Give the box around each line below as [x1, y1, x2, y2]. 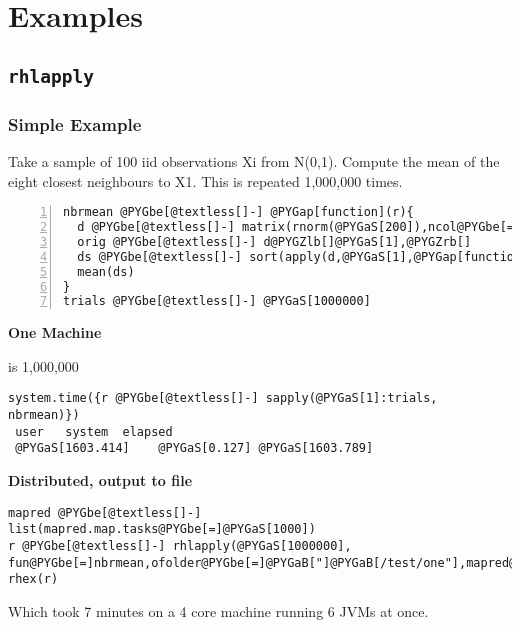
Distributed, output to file [8, 470, 193, 491]
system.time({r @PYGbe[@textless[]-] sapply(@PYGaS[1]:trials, [8, 391, 438, 406]
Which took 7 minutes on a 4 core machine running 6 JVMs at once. [8, 600, 429, 621]
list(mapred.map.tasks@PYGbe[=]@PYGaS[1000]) [8, 522, 316, 537]
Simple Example [8, 111, 142, 136]
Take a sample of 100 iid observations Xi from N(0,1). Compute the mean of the [8, 150, 500, 171]
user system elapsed [15, 424, 173, 439]
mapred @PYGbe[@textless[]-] [8, 505, 202, 520]
